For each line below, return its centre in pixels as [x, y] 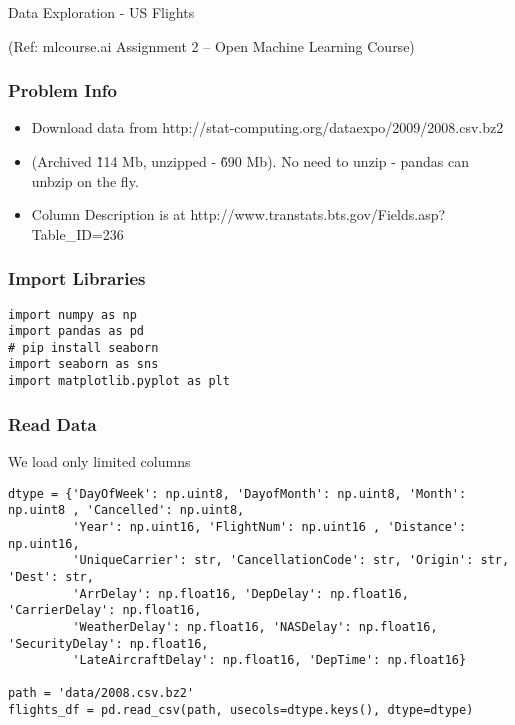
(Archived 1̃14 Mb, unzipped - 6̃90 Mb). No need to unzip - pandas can [250, 160]
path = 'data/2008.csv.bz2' [101, 693]
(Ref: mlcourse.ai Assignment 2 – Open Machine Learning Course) [211, 45]
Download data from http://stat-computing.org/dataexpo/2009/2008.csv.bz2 [267, 127]
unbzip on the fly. [85, 180]
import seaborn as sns [83, 364]
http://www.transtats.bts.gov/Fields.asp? [318, 214]
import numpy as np [72, 314]
